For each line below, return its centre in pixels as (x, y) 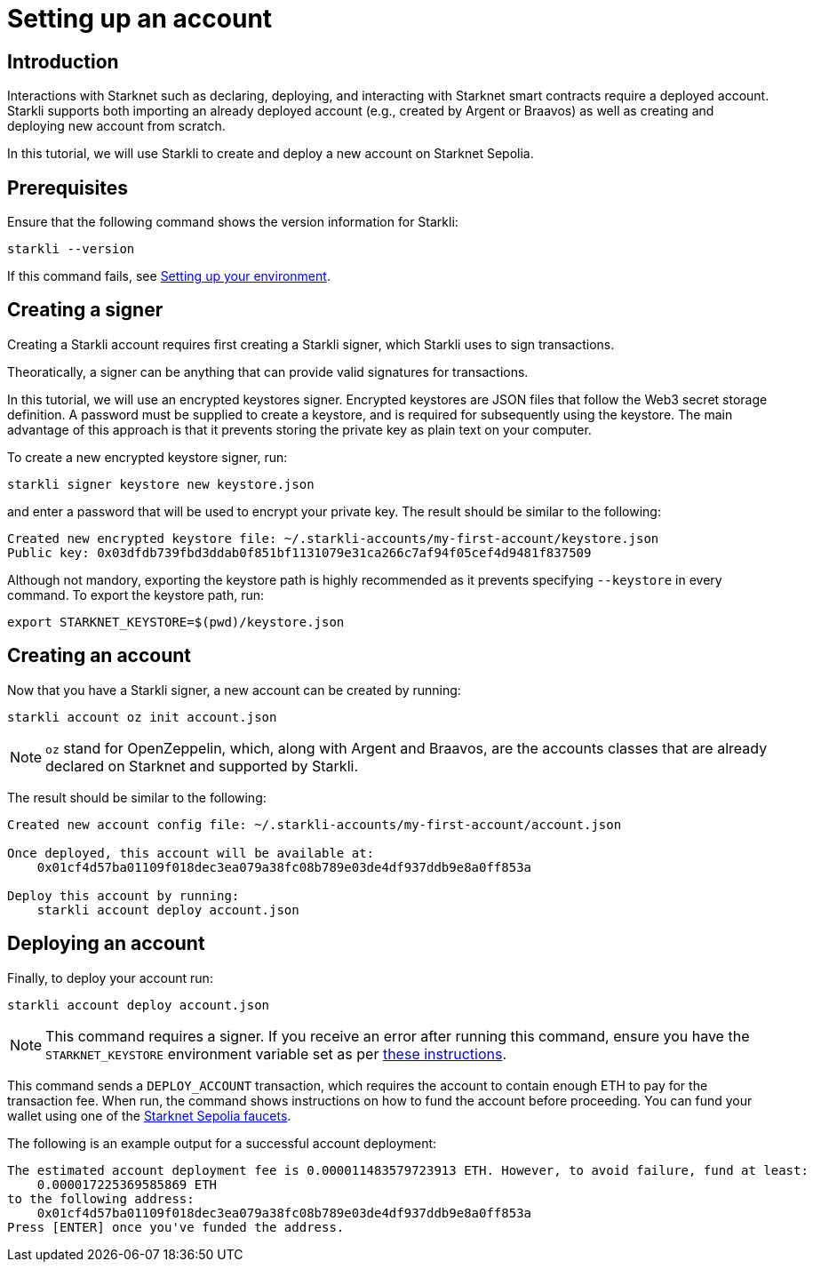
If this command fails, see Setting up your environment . (169, 276)
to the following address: (101, 1198)
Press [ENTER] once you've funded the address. (176, 1227)
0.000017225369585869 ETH (127, 1184)
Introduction (63, 61)
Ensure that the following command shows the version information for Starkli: (233, 222)
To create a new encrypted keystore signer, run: (147, 457)
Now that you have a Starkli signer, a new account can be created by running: (234, 690)
